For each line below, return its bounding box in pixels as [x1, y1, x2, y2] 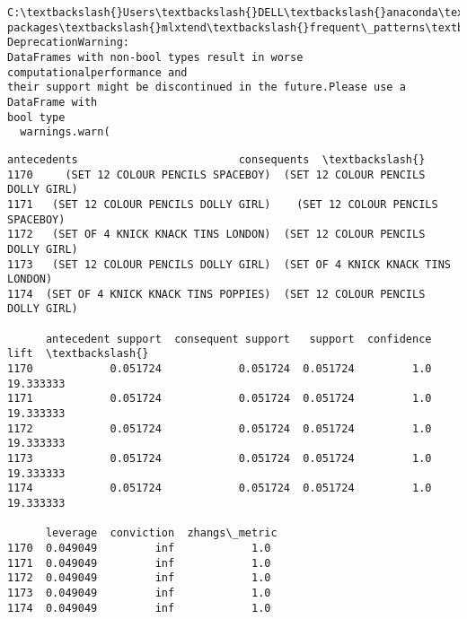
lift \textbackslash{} [7, 347, 149, 361]
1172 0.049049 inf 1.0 [7, 571, 271, 585]
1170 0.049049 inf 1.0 [7, 541, 271, 554]
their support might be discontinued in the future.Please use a [7, 81, 406, 94]
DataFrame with [7, 95, 98, 109]
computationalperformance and [7, 65, 188, 79]
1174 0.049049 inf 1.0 [7, 601, 271, 615]
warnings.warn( [20, 126, 110, 139]
